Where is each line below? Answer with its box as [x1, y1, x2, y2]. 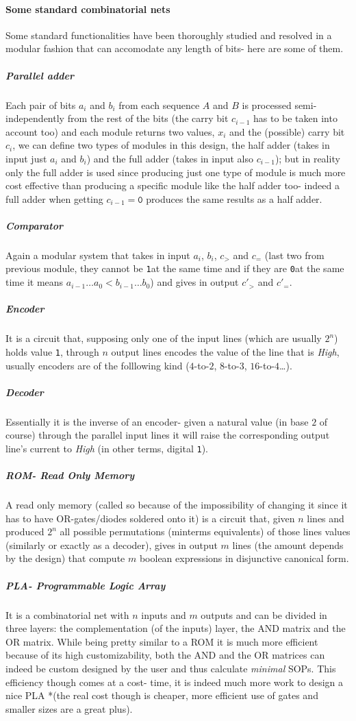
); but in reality [275, 151, 340, 165]
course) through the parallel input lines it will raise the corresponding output [5, 428, 330, 442]
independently [5, 111, 64, 125]
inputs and [141, 607, 186, 622]
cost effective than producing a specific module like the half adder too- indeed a [5, 178, 340, 193]
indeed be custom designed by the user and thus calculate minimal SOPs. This [5, 661, 336, 675]
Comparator [5, 218, 63, 232]
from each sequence [118, 97, 200, 112]
